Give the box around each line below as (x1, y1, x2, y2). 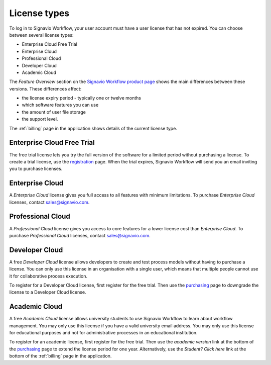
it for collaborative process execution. (9, 273, 88, 279)
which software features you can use (22, 102, 99, 108)
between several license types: (9, 32, 74, 38)
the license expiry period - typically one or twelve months (22, 95, 142, 101)
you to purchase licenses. (9, 166, 63, 172)
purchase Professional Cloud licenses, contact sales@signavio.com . (9, 232, 151, 238)
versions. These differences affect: (9, 85, 82, 92)
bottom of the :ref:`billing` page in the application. (9, 353, 112, 359)
